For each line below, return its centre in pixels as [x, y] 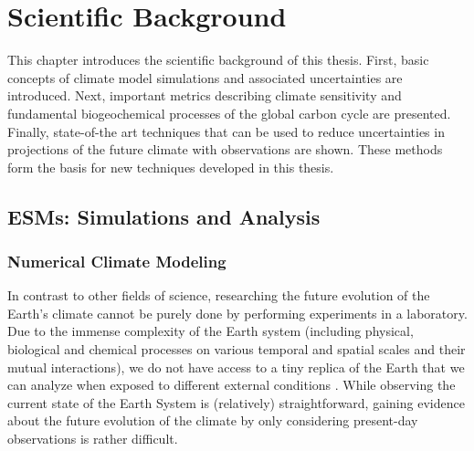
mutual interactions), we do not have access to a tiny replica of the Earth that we [236, 367]
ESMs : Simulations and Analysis [164, 216]
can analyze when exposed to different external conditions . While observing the [232, 385]
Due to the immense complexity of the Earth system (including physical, [211, 331]
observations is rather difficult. [93, 439]
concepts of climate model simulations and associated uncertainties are [205, 77]
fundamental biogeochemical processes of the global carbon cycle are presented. [229, 113]
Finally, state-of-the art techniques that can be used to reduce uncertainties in [226, 131]
